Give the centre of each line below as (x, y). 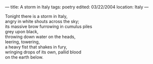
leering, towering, (22, 42)
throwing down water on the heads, (40, 37)
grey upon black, (22, 32)
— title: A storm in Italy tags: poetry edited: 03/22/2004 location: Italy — (77, 7)
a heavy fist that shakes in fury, (36, 47)
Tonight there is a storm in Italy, (36, 16)
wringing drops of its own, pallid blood (43, 52)
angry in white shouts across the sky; (42, 21)
